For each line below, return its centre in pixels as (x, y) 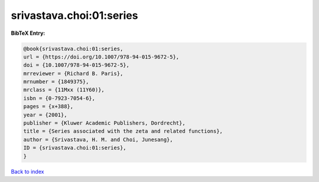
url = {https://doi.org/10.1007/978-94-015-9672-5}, (101, 57)
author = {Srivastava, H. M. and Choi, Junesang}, (98, 139)
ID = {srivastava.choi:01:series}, (75, 148)
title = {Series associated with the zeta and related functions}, (123, 131)
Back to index (27, 171)
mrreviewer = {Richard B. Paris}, (73, 73)
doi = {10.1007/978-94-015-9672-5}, (77, 65)
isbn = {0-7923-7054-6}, (59, 98)
